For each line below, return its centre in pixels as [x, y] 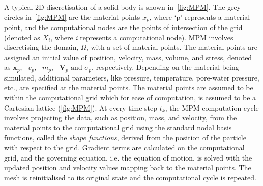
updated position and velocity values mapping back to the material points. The [128, 167]
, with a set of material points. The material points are [172, 47]
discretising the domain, [41, 47]
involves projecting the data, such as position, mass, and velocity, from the [121, 117]
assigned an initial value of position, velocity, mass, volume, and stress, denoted [128, 57]
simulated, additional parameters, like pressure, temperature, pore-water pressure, [132, 77]
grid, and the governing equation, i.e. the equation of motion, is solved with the [128, 157]
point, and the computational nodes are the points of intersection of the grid [123, 27]
